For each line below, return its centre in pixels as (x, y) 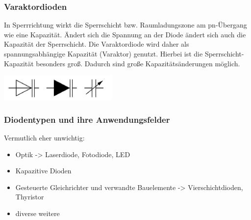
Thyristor (30, 197)
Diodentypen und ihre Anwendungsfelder (87, 119)
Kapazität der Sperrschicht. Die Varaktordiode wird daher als (97, 44)
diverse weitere (38, 213)
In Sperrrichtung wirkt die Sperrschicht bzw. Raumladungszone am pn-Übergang (125, 25)
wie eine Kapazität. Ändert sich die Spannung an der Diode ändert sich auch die (125, 34)
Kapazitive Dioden (43, 171)
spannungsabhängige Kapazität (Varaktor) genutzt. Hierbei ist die (103, 54)
